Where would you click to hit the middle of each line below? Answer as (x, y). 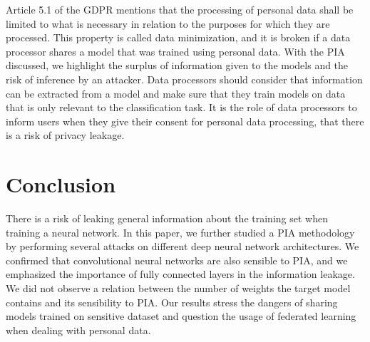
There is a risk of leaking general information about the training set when (167, 218)
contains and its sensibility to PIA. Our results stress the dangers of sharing (172, 302)
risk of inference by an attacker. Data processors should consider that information (184, 79)
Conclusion (61, 184)
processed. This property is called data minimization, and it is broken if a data (178, 37)
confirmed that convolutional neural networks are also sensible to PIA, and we (177, 260)
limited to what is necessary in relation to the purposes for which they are (168, 23)
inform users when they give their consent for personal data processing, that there (185, 121)
